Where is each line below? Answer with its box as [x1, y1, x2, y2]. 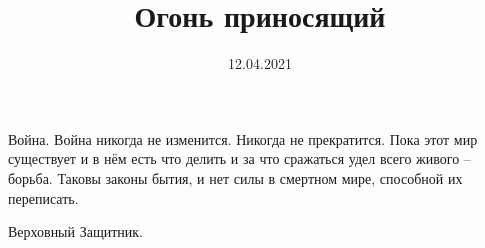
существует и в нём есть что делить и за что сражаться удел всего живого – [8, 148, 471, 169]
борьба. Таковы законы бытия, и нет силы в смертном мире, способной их [8, 167, 463, 188]
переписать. [8, 187, 79, 208]
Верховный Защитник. [8, 221, 143, 242]
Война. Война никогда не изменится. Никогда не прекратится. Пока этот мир [8, 128, 478, 149]
